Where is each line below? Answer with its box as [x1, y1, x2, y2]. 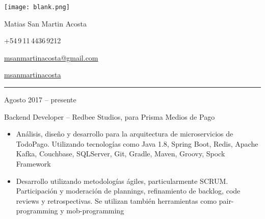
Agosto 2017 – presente [4, 94, 76, 105]
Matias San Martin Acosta [4, 18, 87, 29]
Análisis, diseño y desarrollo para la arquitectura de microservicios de [16, 128, 233, 139]
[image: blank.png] [4, 4, 70, 11]
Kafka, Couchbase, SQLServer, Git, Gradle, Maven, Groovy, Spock [16, 148, 225, 159]
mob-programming [66, 205, 124, 216]
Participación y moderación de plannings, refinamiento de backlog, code [16, 185, 241, 196]
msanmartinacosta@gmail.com [4, 52, 98, 63]
